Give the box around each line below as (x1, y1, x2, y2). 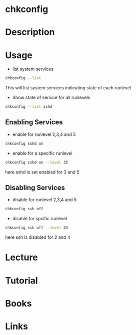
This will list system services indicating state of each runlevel (5, 85, 131, 91)
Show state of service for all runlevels (12, 94, 90, 101)
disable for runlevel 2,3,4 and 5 (12, 197, 77, 203)
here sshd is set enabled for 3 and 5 (5, 169, 79, 175)
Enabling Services (5, 118, 63, 126)
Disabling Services (5, 184, 65, 192)
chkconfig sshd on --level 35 (5, 159, 68, 165)
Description (5, 27, 55, 38)
